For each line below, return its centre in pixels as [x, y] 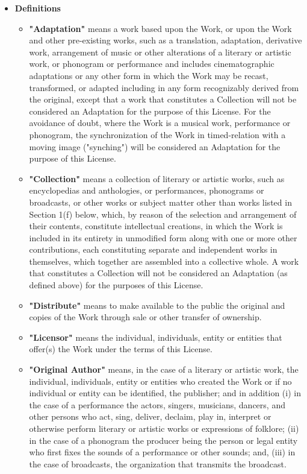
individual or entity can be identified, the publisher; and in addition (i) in [165, 393]
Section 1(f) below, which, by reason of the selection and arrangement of [163, 214]
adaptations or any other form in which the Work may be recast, [149, 75]
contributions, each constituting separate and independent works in [153, 249]
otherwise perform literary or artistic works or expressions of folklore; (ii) [164, 428]
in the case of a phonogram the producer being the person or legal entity [163, 440]
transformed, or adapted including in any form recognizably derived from [164, 87]
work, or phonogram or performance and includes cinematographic [152, 64]
